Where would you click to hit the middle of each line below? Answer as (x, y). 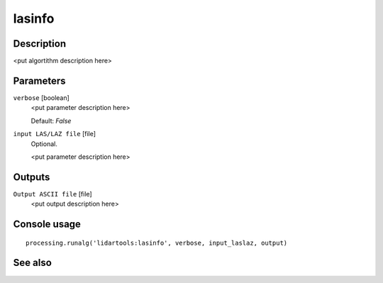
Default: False (51, 121)
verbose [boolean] (41, 98)
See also (33, 263)
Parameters (39, 81)
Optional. (44, 144)
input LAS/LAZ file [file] (54, 134)
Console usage (47, 224)
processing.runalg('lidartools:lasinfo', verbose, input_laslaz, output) (157, 243)
